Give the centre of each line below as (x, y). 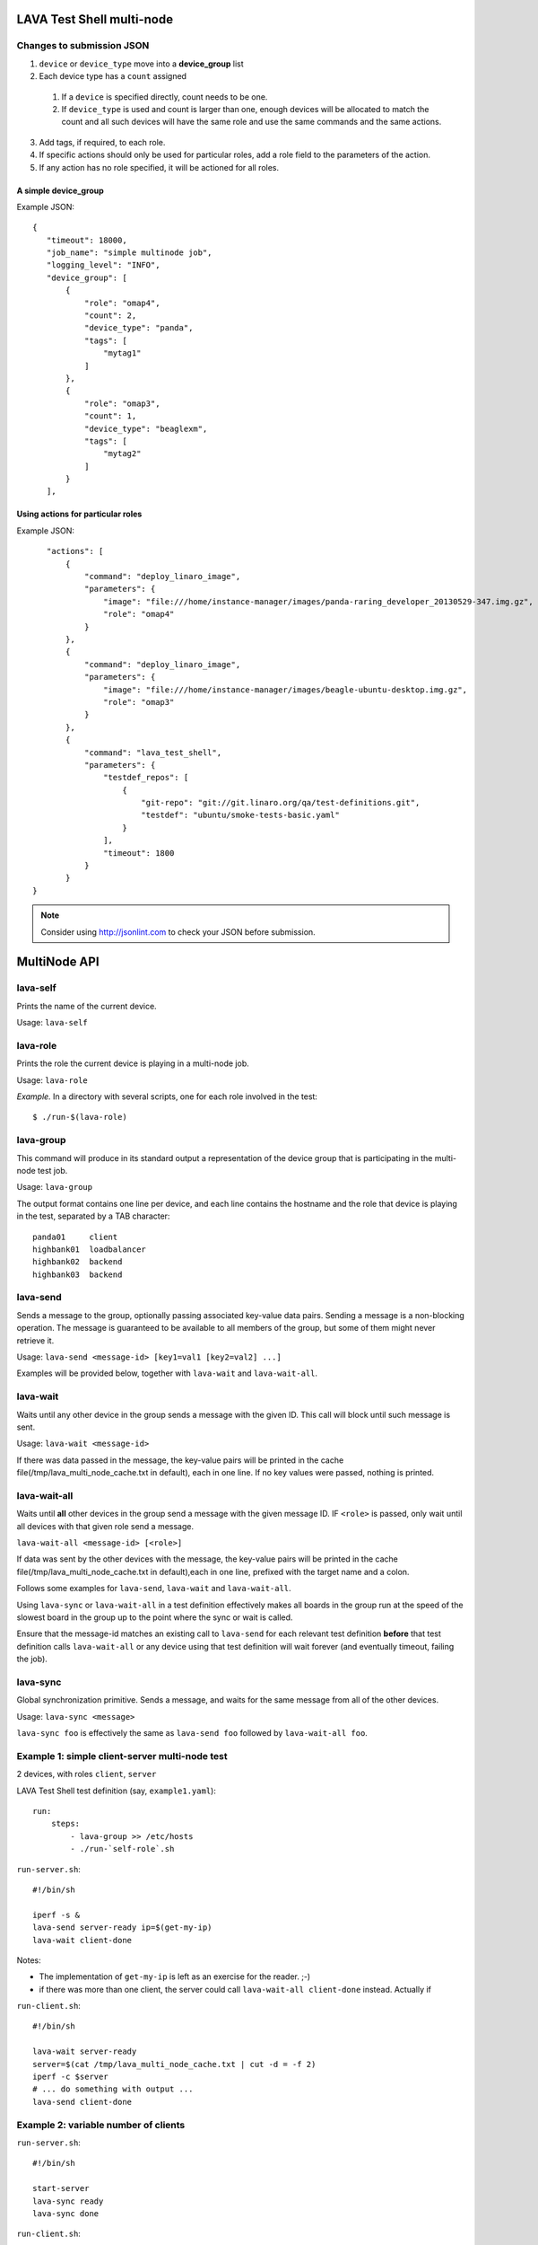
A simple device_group (61, 190)
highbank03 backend (78, 1274)
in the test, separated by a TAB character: (93, 1216)
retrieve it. (35, 1340)
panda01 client (75, 1237)
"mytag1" (122, 353)
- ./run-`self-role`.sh (122, 1849)
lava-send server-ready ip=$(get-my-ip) (122, 1928)
